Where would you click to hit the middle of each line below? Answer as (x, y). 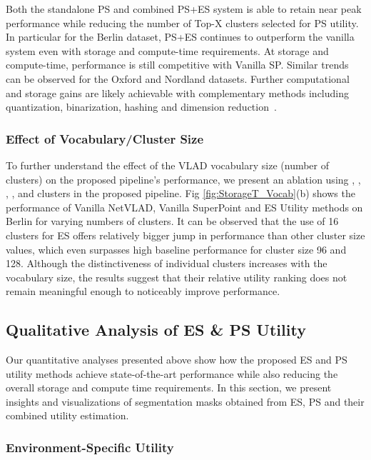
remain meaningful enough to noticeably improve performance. (143, 291)
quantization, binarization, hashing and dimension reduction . (141, 107)
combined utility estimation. (67, 415)
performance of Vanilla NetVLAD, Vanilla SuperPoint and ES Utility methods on (184, 207)
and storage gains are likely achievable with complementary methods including (178, 92)
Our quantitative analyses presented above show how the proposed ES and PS (177, 360)
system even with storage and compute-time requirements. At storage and (167, 50)
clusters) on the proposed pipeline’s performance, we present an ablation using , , (183, 179)
